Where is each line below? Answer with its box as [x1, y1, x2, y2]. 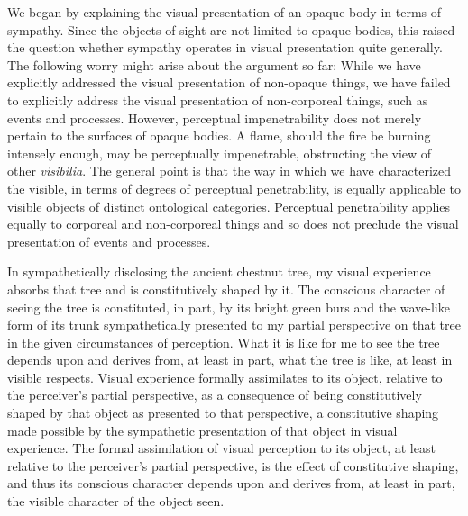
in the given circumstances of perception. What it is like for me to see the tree [7, 332, 440, 351]
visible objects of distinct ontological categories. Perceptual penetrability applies [7, 196, 451, 215]
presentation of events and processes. [7, 231, 211, 250]
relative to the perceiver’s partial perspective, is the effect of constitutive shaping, [7, 456, 459, 475]
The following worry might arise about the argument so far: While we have [7, 55, 421, 74]
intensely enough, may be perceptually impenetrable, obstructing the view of [7, 143, 432, 162]
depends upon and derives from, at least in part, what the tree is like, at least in [7, 350, 453, 369]
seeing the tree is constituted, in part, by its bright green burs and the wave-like [7, 297, 450, 316]
